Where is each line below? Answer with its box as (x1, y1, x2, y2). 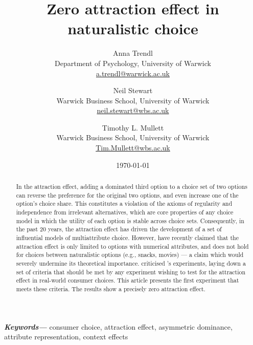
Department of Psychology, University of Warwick (55, 57, 211, 68)
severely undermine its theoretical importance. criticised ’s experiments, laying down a (16, 258, 246, 267)
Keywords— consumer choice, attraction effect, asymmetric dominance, (4, 321, 233, 332)
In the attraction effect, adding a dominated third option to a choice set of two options (16, 182, 247, 191)
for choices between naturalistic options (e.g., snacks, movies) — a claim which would (16, 250, 244, 259)
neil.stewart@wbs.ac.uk (97, 105, 169, 116)
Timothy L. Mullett (102, 122, 164, 133)
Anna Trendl (113, 48, 153, 58)
